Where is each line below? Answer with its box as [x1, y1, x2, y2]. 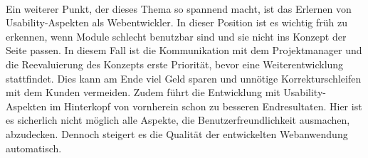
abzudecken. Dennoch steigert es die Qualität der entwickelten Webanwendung [6, 126, 348, 141]
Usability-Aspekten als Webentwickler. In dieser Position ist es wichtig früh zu [6, 15, 347, 30]
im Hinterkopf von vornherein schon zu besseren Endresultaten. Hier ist [49, 98, 362, 113]
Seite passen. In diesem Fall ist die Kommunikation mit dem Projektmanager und [6, 43, 362, 58]
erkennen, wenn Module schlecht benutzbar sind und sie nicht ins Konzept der [6, 28, 347, 43]
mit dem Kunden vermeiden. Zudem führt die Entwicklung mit [6, 85, 280, 100]
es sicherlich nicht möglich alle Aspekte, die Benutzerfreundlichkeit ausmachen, [6, 112, 350, 127]
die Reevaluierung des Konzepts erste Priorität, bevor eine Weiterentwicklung [6, 56, 344, 71]
